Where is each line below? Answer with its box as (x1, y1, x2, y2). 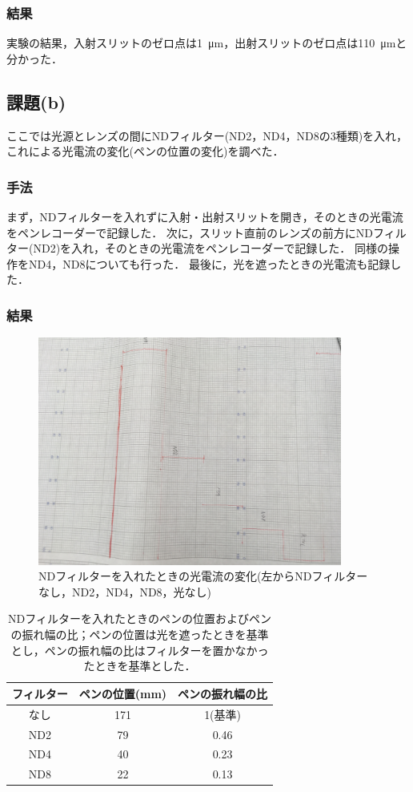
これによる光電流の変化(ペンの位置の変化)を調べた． (6, 143, 284, 160)
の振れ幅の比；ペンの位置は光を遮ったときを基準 (10, 626, 269, 643)
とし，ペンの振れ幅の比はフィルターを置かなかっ (10, 641, 269, 658)
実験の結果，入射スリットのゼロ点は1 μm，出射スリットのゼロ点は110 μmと (6, 34, 407, 51)
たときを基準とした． (83, 657, 196, 674)
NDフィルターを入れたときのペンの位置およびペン (8, 610, 271, 627)
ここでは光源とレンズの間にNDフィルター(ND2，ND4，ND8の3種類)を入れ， (6, 127, 408, 143)
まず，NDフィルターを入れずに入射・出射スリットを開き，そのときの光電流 (6, 208, 403, 225)
